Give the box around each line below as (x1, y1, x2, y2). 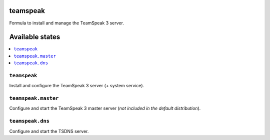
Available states (9, 33, 60, 41)
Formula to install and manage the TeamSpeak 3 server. (9, 20, 124, 26)
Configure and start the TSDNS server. (9, 128, 89, 134)
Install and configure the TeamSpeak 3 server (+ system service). (9, 83, 144, 89)
